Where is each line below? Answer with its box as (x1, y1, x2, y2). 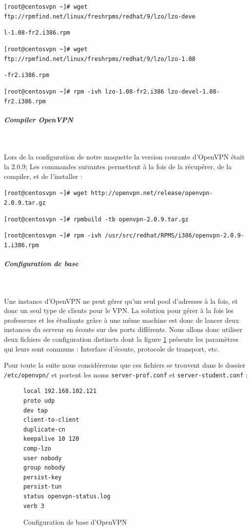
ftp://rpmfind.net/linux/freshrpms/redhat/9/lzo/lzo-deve (4, 13, 196, 20)
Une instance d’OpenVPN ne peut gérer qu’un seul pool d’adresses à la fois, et (4, 295, 238, 306)
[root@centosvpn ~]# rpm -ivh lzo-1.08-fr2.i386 (4, 88, 164, 95)
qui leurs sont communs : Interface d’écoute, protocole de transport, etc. (4, 343, 219, 353)
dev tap (23, 407, 48, 414)
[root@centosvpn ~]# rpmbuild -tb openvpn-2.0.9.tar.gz (4, 216, 189, 223)
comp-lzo (23, 445, 52, 452)
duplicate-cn (23, 426, 65, 433)
